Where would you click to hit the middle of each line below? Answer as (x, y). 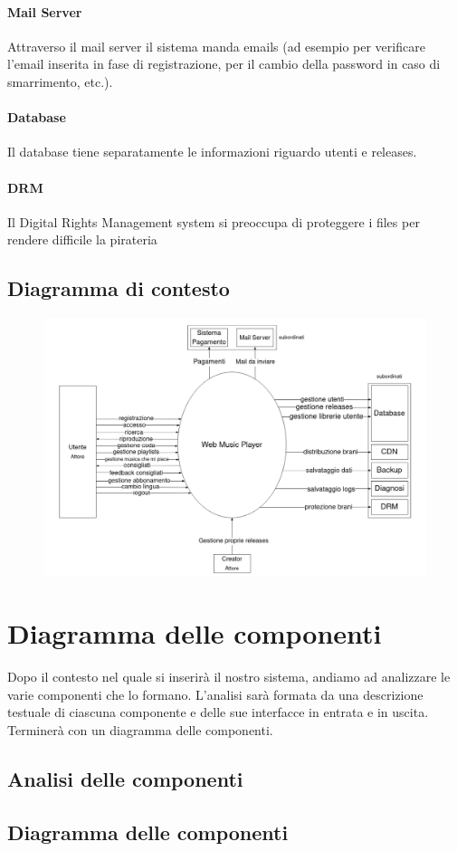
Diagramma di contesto (119, 288)
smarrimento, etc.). (60, 81)
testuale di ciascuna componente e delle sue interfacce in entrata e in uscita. (218, 712)
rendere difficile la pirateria (82, 239)
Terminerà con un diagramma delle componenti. (140, 729)
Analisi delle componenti (125, 778)
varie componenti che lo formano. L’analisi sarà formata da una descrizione (215, 694)
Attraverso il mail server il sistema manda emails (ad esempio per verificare (216, 46)
